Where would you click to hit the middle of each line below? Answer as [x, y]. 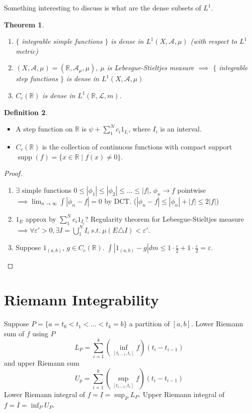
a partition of [150, 324]
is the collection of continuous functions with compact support [137, 146]
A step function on [44, 129]
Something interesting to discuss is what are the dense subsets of [103, 7]
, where [139, 129]
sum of [14, 333]
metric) [27, 51]
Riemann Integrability [82, 300]
